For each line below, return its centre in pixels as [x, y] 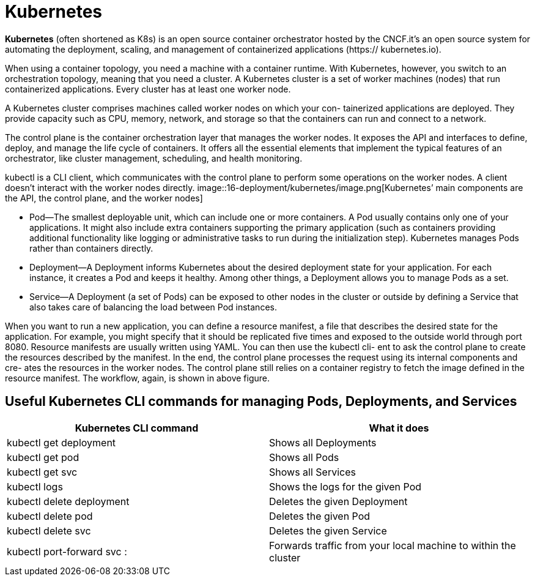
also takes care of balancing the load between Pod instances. [153, 307]
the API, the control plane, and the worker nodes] [104, 198]
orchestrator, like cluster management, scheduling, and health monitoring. [154, 158]
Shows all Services [312, 472]
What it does [399, 428]
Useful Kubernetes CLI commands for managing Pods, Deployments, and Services [261, 402]
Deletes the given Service [328, 530]
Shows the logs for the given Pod [345, 486]
